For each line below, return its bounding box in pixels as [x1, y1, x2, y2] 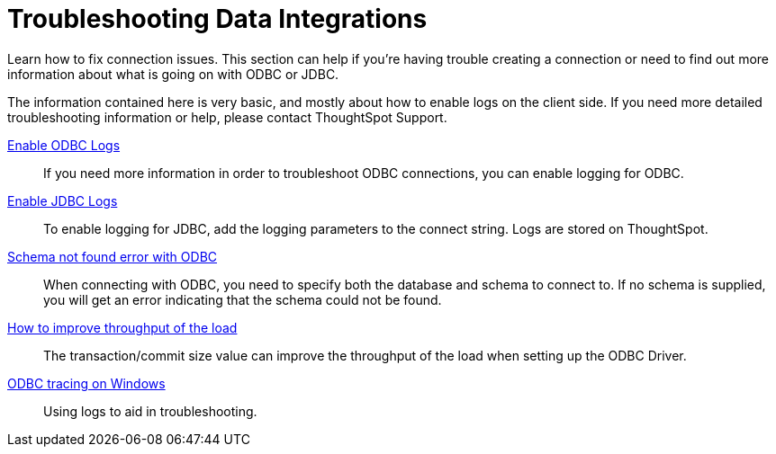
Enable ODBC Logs [7, 137, 121, 153]
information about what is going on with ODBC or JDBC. [7, 66, 339, 82]
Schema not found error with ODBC [7, 248, 218, 264]
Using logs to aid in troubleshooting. [43, 403, 257, 419]
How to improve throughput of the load [7, 319, 238, 335]
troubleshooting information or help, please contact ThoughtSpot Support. [7, 109, 447, 125]
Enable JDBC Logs [7, 192, 118, 209]
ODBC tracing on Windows [7, 375, 166, 391]
